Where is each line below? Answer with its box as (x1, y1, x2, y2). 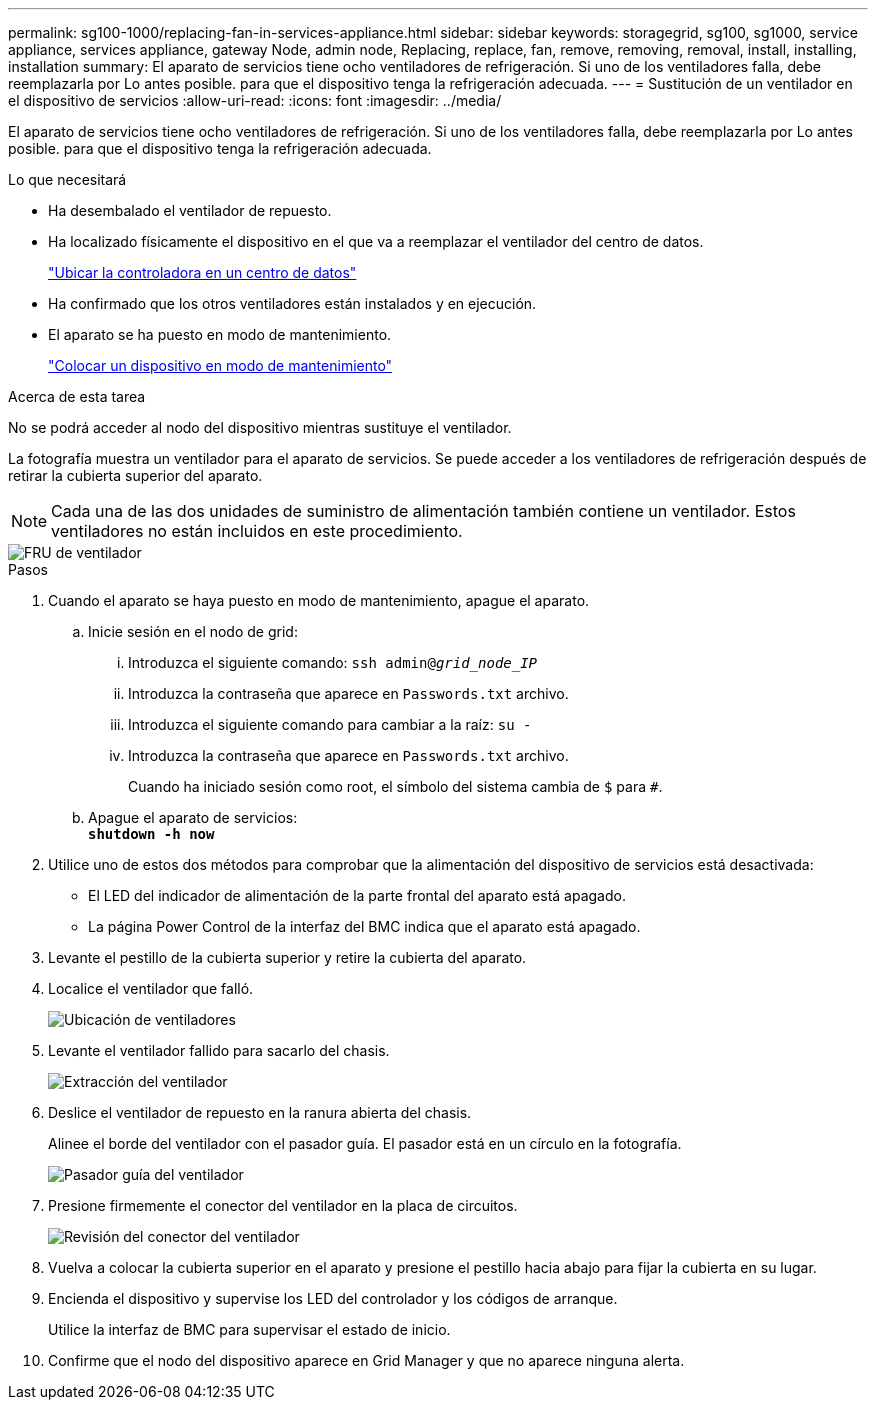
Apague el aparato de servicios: (88, 809, 298, 826)
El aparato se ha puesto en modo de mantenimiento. (48, 326, 392, 343)
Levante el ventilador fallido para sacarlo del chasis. (48, 1042, 390, 1059)
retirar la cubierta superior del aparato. (8, 467, 263, 484)
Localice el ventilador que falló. (48, 980, 254, 997)
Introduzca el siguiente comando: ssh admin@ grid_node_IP (128, 654, 538, 671)
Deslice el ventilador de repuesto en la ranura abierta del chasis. (48, 1104, 472, 1121)
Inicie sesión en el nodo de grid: (88, 623, 298, 640)
